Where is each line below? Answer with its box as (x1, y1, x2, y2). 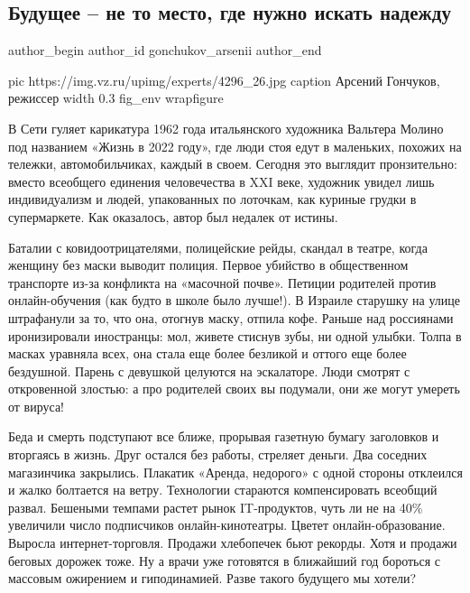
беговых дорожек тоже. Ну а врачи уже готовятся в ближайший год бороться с (8, 551, 440, 570)
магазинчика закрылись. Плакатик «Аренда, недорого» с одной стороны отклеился (8, 462, 463, 481)
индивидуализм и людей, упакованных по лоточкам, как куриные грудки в (8, 190, 417, 208)
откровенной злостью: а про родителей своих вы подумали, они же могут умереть (8, 379, 460, 398)
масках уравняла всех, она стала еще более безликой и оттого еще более (8, 344, 407, 363)
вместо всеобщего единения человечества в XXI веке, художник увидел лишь (8, 171, 435, 190)
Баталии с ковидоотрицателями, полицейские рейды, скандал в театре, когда (8, 237, 428, 256)
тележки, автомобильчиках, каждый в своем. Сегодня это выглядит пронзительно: (8, 154, 457, 173)
